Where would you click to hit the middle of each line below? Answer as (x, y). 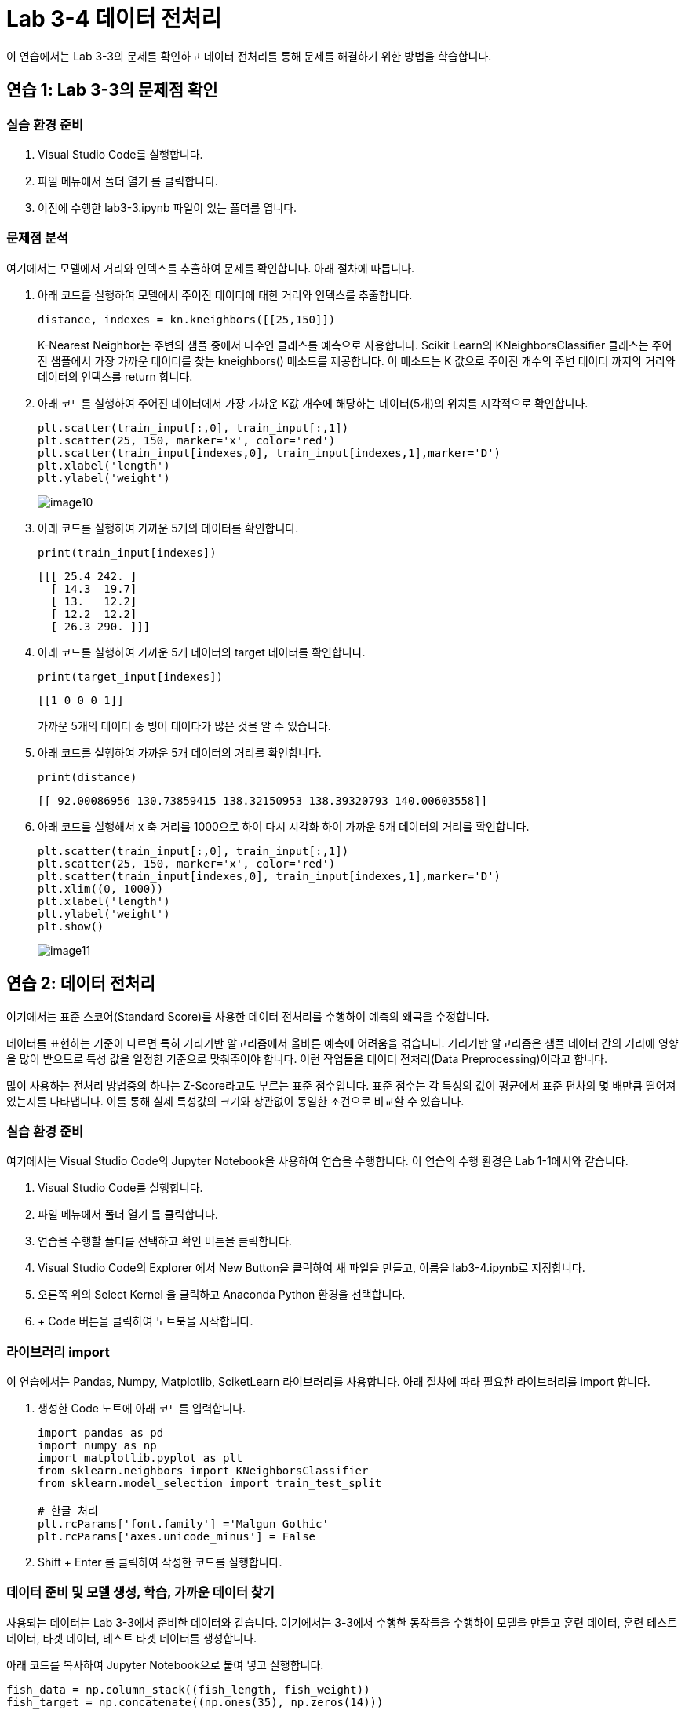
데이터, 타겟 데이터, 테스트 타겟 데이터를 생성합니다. (132, 1638)
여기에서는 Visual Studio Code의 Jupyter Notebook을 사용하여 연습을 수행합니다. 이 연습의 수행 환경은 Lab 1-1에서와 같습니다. (317, 1161)
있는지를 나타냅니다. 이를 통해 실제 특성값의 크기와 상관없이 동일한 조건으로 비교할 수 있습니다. (235, 1101)
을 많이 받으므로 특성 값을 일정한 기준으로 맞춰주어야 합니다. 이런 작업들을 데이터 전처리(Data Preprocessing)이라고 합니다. (307, 1058)
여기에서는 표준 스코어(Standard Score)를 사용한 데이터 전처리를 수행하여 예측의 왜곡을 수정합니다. (248, 1016)
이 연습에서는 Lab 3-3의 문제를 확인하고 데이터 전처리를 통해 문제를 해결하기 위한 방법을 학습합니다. (249, 56)
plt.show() (71, 926)
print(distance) (87, 777)
